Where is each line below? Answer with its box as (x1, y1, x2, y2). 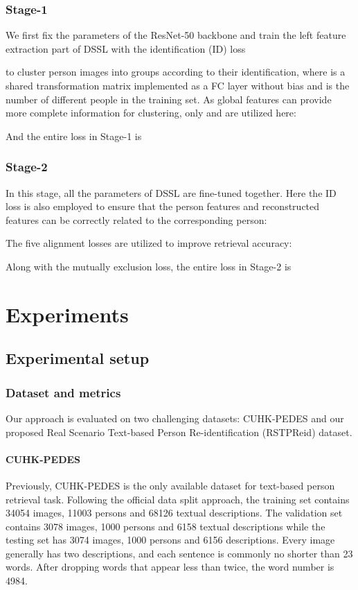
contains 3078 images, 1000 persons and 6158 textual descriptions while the (6, 519, 325, 533)
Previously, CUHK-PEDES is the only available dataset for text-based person (6, 478, 335, 492)
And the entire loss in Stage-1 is (6, 128, 142, 143)
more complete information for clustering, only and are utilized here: (6, 105, 296, 120)
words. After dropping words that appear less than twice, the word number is (6, 559, 334, 574)
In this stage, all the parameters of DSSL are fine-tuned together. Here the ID (6, 185, 337, 200)
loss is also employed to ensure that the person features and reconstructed (6, 199, 320, 214)
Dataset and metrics (6, 383, 121, 401)
